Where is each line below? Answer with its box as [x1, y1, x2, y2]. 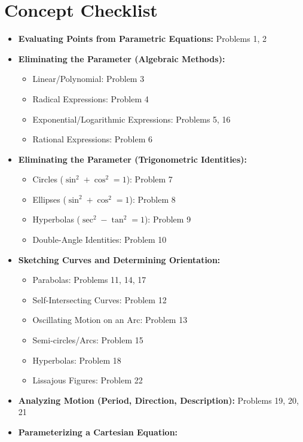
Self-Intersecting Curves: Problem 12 [32, 293, 167, 306]
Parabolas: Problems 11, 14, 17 [32, 273, 146, 286]
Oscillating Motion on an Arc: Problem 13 [32, 313, 188, 326]
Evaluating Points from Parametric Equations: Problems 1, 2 [18, 32, 267, 45]
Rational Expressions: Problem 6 [32, 133, 153, 145]
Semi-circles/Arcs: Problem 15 [32, 334, 143, 346]
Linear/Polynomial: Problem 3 [32, 72, 145, 85]
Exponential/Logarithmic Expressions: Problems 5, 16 [32, 112, 231, 125]
